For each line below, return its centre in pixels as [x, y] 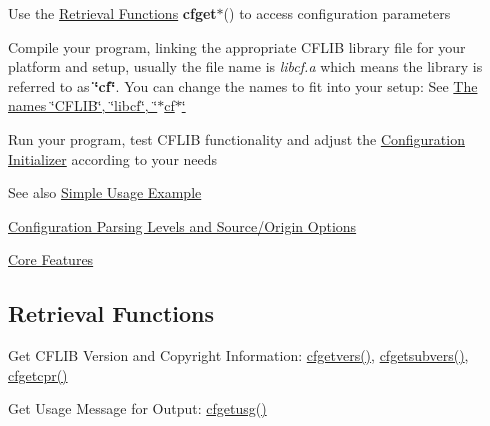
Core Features [51, 259]
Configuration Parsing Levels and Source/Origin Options [182, 225]
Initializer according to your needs [113, 158]
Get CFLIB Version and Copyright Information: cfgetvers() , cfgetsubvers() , [238, 355]
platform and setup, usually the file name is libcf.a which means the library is [245, 66]
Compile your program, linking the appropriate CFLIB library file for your [237, 46]
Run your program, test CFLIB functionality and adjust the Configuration [236, 138]
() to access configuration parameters [337, 13]
